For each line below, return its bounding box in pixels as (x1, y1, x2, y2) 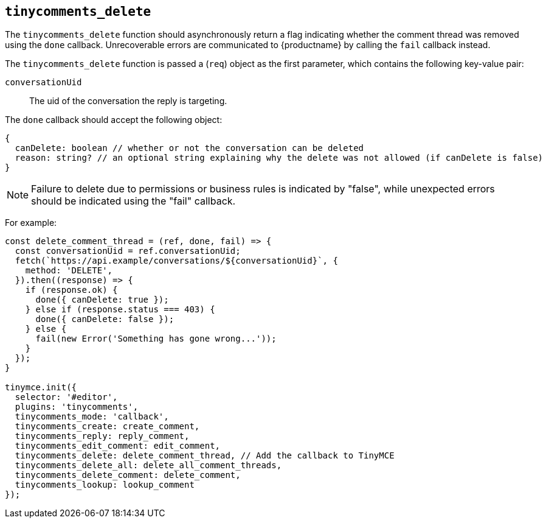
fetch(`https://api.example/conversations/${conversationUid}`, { (15, 256, 338, 266)
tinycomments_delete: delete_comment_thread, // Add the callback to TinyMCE (15, 451, 395, 461)
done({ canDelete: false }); (35, 314, 175, 325)
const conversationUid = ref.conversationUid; (15, 246, 241, 256)
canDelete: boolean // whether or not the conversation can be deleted (15, 143, 364, 153)
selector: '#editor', (15, 392, 118, 402)
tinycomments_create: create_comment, (15, 421, 200, 432)
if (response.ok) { (25, 285, 118, 295)
